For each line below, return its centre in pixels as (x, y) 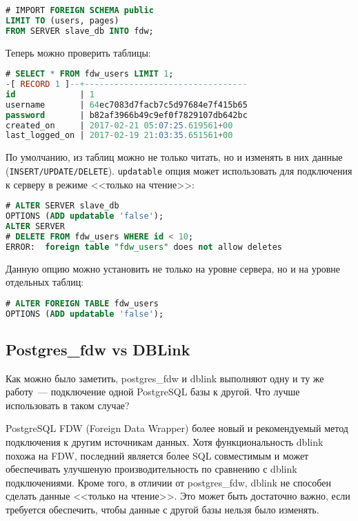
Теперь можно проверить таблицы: (78, 52)
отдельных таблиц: (45, 282)
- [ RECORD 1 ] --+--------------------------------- (127, 85)
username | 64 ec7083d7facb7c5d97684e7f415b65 (127, 105)
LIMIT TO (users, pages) (62, 20)
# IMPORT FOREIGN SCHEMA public (80, 10)
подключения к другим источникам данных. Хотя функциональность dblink (165, 442)
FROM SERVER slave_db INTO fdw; (80, 31)
